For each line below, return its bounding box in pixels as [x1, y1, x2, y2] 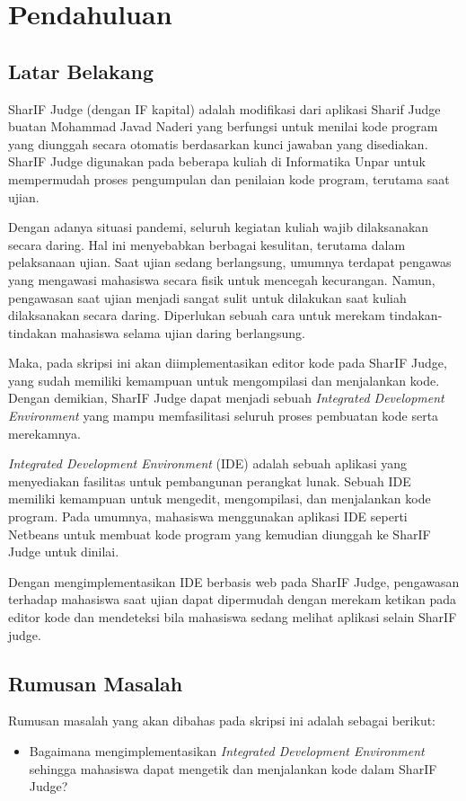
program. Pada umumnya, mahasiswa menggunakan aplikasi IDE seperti [8, 507, 408, 526]
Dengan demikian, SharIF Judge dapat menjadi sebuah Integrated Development [8, 388, 444, 407]
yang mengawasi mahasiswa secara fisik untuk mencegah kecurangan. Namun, [8, 270, 435, 289]
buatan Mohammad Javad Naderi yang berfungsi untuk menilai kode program [8, 117, 438, 136]
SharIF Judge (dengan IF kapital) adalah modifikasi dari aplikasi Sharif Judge [8, 99, 441, 118]
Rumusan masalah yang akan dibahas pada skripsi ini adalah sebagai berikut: [8, 711, 436, 730]
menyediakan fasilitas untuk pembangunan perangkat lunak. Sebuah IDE [8, 471, 411, 490]
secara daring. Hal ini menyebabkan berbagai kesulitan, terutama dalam [8, 235, 406, 254]
